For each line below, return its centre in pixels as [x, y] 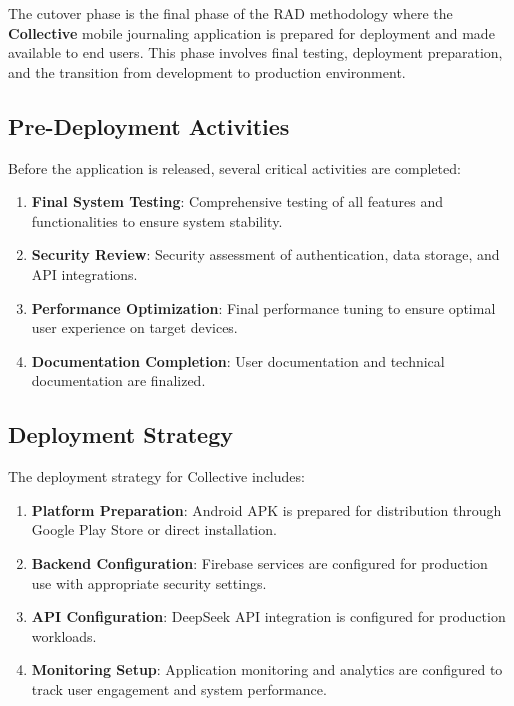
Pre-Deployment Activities [149, 125]
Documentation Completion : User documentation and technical [238, 360]
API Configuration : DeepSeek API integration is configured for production [268, 616]
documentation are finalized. [118, 380]
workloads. [64, 635]
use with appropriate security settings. [149, 582]
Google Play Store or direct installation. [154, 529]
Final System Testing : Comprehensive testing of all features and [237, 201]
